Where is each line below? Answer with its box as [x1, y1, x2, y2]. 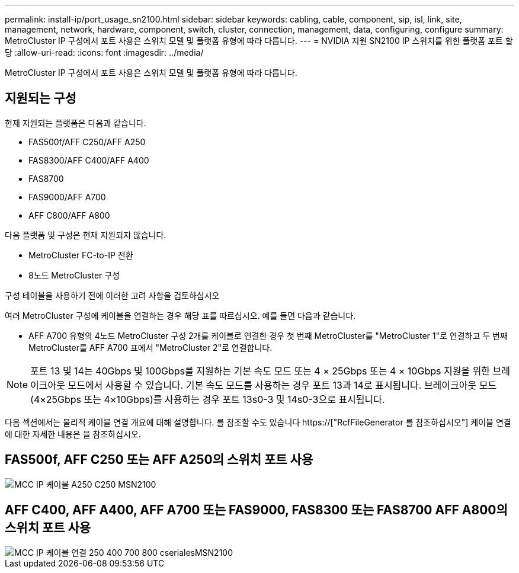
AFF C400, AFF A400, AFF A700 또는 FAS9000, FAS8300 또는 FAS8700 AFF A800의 [5, 502, 508, 518]
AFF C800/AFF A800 [28, 210, 110, 220]
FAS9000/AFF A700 [28, 191, 106, 202]
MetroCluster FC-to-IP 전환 [28, 249, 133, 260]
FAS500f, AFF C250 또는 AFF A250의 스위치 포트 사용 [5, 452, 313, 468]
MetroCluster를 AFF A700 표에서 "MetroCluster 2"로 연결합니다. [28, 342, 273, 353]
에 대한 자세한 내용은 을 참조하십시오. [5, 428, 141, 439]
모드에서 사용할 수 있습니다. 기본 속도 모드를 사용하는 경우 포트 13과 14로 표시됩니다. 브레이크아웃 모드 [68, 379, 497, 391]
